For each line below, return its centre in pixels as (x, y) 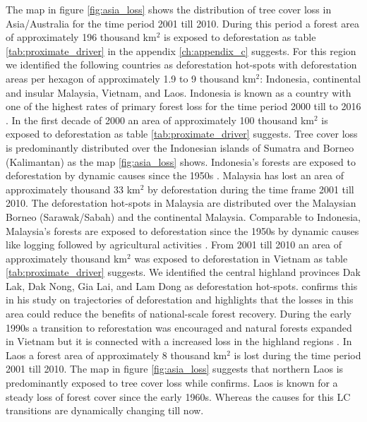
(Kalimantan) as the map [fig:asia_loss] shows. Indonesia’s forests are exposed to (181, 161)
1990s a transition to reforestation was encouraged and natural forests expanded (179, 327)
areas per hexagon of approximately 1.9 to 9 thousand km (131, 78)
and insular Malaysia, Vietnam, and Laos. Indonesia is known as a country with (179, 92)
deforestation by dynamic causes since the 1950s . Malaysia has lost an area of (175, 175)
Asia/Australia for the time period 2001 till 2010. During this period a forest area (182, 23)
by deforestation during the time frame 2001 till (251, 189)
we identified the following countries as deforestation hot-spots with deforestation (181, 65)
